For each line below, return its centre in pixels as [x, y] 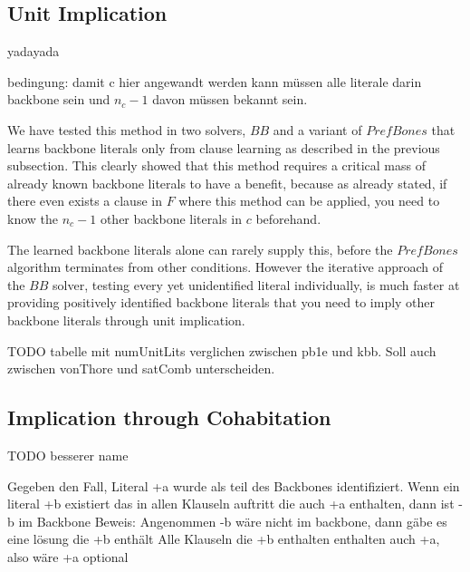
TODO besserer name [68, 455]
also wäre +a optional [68, 556]
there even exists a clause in [85, 201]
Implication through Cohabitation [169, 417]
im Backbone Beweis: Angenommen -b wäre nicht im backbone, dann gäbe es [233, 521]
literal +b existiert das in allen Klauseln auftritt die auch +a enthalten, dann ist [231, 504]
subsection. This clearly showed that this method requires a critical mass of [216, 165]
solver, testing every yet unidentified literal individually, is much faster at [256, 284]
